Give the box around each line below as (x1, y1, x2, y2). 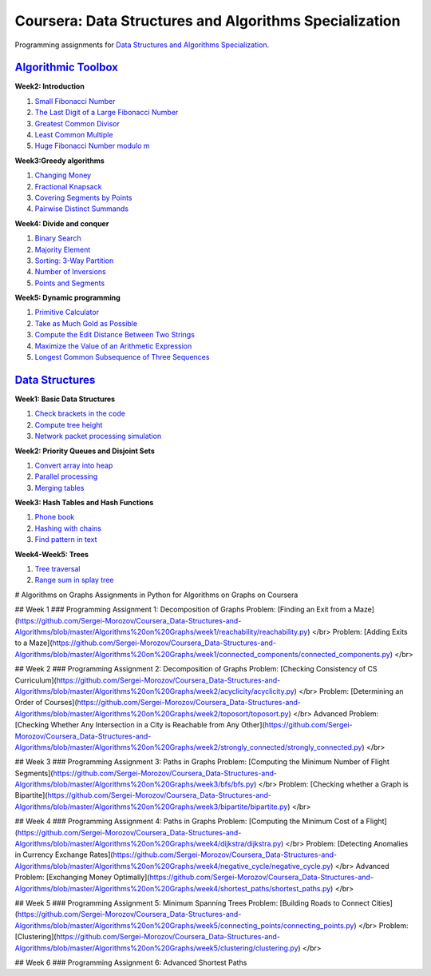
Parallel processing (34, 472, 98, 481)
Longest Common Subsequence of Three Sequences (34, 353, 210, 362)
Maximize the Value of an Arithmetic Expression (34, 341, 192, 351)
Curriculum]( (14, 675, 57, 685)
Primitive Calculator (34, 308, 100, 317)
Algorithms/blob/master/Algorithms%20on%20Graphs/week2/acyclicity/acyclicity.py (14, 686, 295, 695)
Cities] (371, 898, 393, 907)
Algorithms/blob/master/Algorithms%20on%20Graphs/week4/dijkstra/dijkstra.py (14, 839, 282, 849)
